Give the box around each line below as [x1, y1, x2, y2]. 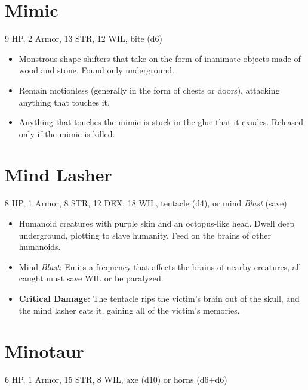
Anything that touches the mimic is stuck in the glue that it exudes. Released [19, 116, 303, 128]
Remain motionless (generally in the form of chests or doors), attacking [19, 83, 280, 96]
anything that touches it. [19, 95, 110, 108]
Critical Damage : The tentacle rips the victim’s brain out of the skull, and [19, 292, 300, 304]
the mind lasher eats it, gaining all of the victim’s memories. [19, 304, 240, 316]
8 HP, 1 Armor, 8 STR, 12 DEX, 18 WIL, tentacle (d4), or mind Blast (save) [5, 197, 287, 209]
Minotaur [5, 339, 84, 363]
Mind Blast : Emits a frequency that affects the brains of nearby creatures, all [19, 260, 301, 273]
